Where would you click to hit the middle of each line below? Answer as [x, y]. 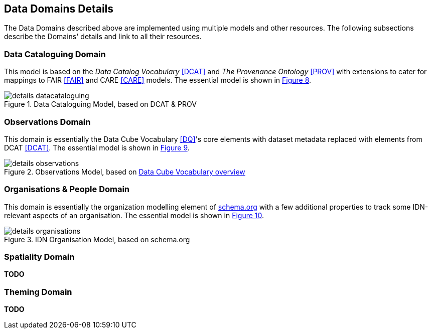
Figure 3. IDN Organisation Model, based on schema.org [97, 239]
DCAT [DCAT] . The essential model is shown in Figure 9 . [97, 147]
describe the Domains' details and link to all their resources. [103, 37]
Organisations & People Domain [67, 189]
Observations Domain [47, 122]
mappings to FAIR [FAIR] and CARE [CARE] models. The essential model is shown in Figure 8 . [158, 80]
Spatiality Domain [39, 257]
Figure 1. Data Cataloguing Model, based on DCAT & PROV [100, 104]
